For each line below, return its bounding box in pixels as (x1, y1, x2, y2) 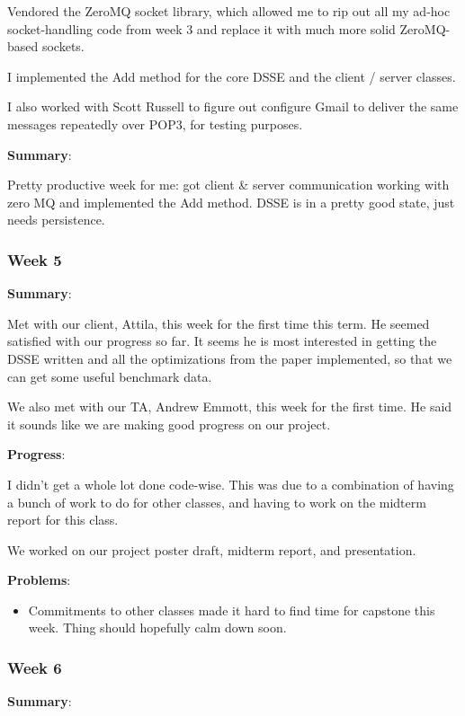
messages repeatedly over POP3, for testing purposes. (7, 114, 303, 133)
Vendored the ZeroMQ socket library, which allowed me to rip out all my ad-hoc (7, 2, 451, 20)
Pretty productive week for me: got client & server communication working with (7, 175, 450, 194)
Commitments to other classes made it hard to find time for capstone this (28, 600, 435, 619)
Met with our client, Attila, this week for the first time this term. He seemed (7, 314, 430, 332)
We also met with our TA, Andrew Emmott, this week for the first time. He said (7, 397, 452, 416)
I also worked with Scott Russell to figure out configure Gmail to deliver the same (7, 97, 459, 116)
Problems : (7, 570, 71, 589)
